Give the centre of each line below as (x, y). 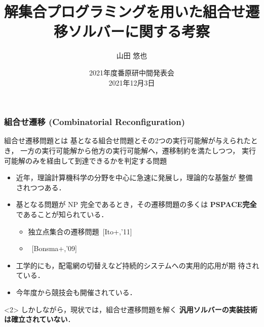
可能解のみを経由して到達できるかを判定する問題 (86, 160)
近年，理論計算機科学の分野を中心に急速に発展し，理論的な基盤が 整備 (134, 177)
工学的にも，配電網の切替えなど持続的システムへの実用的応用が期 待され (138, 265)
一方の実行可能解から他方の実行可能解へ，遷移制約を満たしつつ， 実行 (138, 150)
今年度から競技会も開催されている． (76, 292)
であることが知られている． (62, 214)
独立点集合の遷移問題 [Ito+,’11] (80, 231)
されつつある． (41, 187)
